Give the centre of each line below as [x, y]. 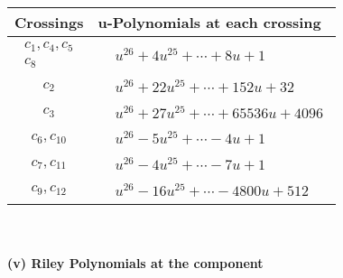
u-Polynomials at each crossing [209, 22]
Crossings [49, 22]
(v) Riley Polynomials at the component [135, 263]
